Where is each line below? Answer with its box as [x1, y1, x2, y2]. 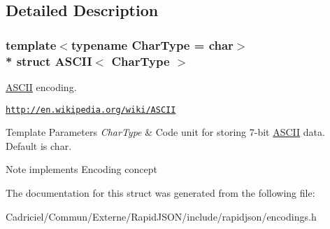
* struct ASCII [6, 52, 92, 69]
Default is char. [6, 138, 72, 153]
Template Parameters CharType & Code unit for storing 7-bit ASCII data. [6, 125, 325, 139]
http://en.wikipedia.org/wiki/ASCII [6, 104, 176, 115]
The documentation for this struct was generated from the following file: [6, 185, 315, 200]
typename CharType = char [71, 36, 234, 53]
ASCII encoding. [6, 79, 77, 94]
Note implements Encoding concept [6, 162, 157, 176]
